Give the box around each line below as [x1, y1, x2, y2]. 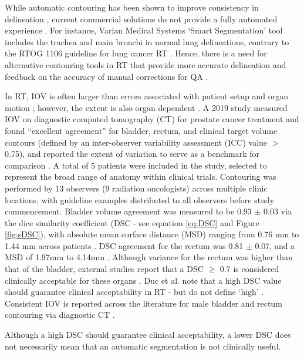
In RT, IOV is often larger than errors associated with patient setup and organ [5, 90, 289, 102]
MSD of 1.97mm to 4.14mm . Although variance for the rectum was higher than [5, 251, 293, 263]
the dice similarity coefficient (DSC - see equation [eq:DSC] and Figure [5, 216, 259, 229]
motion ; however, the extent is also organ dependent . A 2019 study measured [5, 101, 288, 113]
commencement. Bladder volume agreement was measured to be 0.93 [5, 205, 252, 217]
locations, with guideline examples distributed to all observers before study [5, 193, 275, 206]
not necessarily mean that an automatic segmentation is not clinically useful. [5, 340, 281, 352]
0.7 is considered [219, 263, 279, 275]
